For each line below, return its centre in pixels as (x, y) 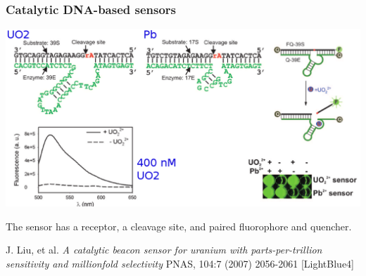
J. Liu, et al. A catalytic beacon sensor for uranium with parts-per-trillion (164, 250)
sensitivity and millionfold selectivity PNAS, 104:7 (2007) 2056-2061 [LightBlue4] (180, 263)
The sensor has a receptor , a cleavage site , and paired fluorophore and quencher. (179, 226)
